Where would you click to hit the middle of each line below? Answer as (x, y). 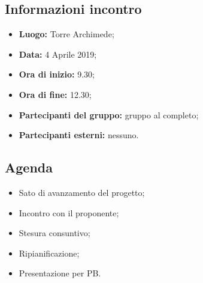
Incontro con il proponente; (69, 212)
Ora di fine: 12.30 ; (55, 94)
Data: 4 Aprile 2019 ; (58, 54)
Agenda (29, 167)
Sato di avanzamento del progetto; (82, 192)
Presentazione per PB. (60, 273)
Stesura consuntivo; (54, 233)
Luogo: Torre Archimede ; (66, 34)
